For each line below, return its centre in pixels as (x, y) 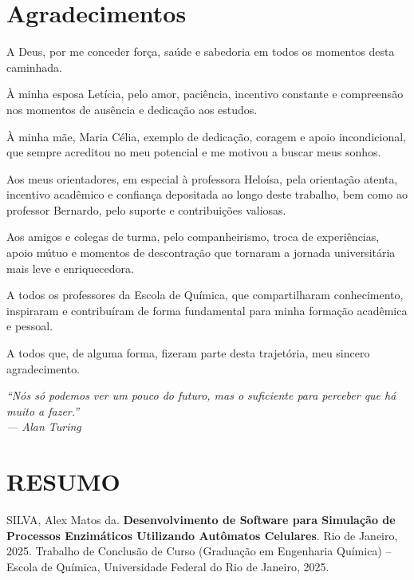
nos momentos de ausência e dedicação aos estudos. (132, 109)
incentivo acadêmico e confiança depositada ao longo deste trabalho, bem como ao (207, 194)
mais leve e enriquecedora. (70, 268)
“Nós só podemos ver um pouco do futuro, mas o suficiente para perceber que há (201, 395)
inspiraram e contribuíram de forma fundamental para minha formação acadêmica (207, 310)
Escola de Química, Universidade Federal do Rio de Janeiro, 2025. (168, 566)
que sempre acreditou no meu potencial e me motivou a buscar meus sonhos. (194, 152)
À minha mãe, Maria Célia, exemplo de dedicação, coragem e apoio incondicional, (206, 136)
